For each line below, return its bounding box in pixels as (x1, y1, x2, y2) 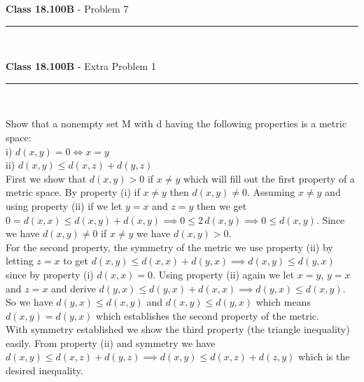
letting (6, 253, 34, 268)
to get (63, 253, 88, 268)
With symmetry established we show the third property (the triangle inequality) (6, 322, 350, 337)
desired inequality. (6, 363, 83, 378)
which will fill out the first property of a (183, 171, 355, 185)
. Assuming (247, 185, 295, 199)
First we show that (6, 171, 87, 185)
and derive (51, 281, 96, 295)
